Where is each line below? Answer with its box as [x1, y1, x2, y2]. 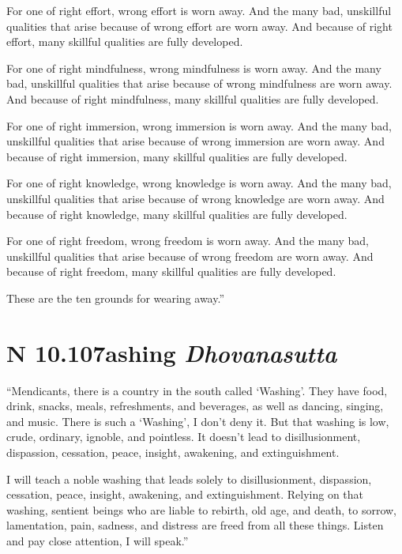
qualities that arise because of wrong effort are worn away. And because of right [6, 17, 393, 34]
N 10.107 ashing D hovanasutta [6, 336, 337, 369]
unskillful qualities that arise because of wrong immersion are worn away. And [6, 133, 385, 149]
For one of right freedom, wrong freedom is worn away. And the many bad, [6, 232, 370, 249]
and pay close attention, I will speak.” [6, 532, 189, 548]
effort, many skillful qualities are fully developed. [6, 33, 243, 50]
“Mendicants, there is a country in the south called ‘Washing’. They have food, [6, 382, 388, 398]
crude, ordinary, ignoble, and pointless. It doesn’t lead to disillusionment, [6, 428, 361, 445]
